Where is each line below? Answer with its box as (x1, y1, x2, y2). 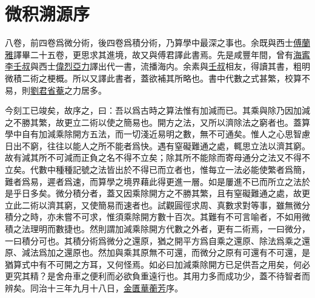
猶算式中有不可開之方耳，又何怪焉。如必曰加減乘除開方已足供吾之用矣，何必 (5, 258, 310, 270)
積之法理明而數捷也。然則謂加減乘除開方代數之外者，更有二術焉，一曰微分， (5, 222, 310, 235)
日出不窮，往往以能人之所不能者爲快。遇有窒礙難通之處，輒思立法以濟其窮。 (5, 139, 310, 152)
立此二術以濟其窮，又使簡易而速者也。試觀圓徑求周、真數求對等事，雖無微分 (5, 198, 310, 211)
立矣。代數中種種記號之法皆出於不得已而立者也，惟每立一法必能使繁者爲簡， (5, 163, 310, 176)
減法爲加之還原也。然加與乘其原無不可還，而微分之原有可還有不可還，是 (21, 246, 310, 259)
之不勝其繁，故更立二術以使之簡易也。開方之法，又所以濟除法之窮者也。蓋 (5, 115, 302, 128)
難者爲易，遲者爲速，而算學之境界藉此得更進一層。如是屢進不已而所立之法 (5, 175, 302, 187)
